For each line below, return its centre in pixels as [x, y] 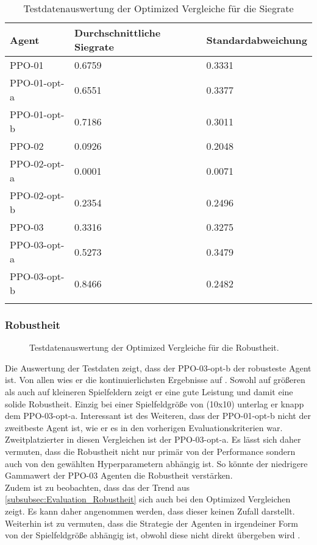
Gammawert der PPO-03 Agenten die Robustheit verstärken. [119, 475]
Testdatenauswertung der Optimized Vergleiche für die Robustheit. [154, 347]
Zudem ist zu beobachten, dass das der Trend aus [98, 487]
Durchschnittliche [117, 33]
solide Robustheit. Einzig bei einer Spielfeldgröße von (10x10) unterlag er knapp [155, 403]
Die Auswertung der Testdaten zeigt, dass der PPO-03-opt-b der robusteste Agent [158, 367]
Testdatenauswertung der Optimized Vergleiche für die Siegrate [158, 8]
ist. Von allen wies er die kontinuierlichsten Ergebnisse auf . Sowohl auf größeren [155, 380]
